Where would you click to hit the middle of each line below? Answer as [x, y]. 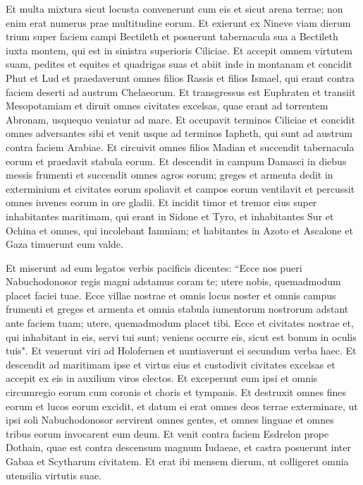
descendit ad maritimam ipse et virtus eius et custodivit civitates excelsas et [171, 364]
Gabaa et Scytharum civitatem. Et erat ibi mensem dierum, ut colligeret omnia [177, 461]
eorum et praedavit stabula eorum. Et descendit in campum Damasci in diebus [176, 161]
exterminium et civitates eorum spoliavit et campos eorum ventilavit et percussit [180, 188]
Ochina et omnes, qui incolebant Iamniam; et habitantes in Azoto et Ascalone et [179, 230]
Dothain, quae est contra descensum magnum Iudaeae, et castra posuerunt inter [178, 447]
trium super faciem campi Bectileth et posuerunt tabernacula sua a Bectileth [172, 36]
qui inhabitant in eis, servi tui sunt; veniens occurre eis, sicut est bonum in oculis [181, 336]
